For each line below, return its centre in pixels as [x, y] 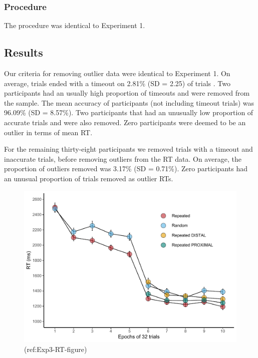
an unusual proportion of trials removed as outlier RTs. [89, 178]
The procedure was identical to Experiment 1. [75, 25]
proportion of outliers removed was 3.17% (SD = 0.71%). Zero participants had [126, 168]
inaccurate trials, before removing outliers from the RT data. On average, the [123, 158]
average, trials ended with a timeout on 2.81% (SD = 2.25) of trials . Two [117, 83]
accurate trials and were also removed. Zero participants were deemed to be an [125, 122]
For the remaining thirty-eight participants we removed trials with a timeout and [128, 149]
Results [24, 52]
